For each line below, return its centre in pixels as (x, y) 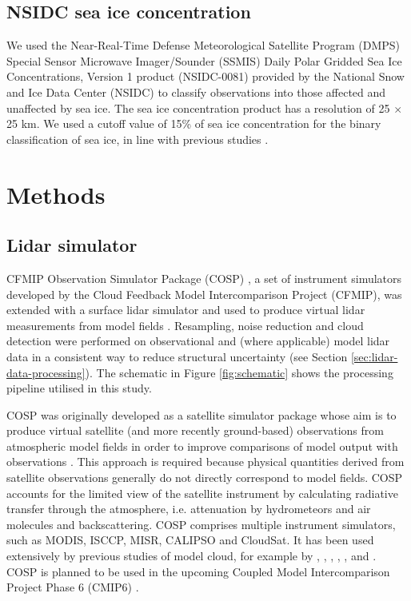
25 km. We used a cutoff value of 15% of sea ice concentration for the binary (194, 123)
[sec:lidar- (374, 356)
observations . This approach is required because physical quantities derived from (205, 462)
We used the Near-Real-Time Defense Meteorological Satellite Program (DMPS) (204, 45)
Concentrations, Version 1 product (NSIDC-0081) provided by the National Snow (205, 76)
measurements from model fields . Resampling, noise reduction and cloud (185, 325)
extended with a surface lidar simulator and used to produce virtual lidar (186, 310)
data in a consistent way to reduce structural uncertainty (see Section (177, 356)
